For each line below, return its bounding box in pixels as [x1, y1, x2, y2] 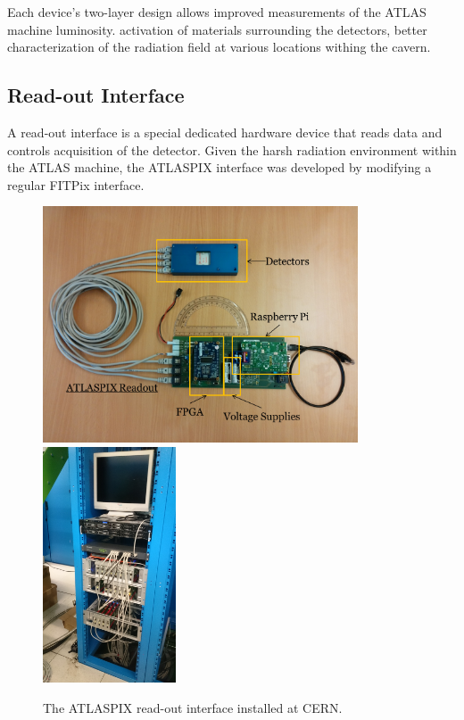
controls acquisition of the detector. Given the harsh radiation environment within [7, 140, 457, 159]
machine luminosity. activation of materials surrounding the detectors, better [7, 20, 427, 38]
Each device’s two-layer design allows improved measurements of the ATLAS [7, 3, 427, 21]
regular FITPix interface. [7, 175, 145, 194]
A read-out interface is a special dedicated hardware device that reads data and [7, 122, 443, 141]
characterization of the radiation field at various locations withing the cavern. [7, 37, 431, 56]
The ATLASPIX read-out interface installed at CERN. [43, 698, 343, 716]
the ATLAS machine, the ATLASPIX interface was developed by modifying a [7, 158, 432, 177]
